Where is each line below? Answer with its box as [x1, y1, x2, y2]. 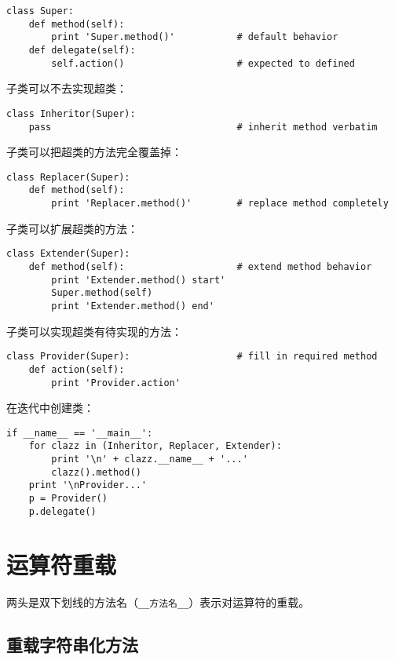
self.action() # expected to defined [51, 57, 355, 69]
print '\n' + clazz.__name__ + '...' [51, 454, 248, 465]
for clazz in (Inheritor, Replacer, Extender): [28, 440, 282, 452]
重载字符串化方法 [6, 632, 138, 656]
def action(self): [28, 363, 125, 375]
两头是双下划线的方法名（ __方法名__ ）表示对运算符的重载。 [6, 593, 310, 610]
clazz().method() [51, 466, 141, 478]
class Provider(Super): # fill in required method [6, 351, 378, 363]
